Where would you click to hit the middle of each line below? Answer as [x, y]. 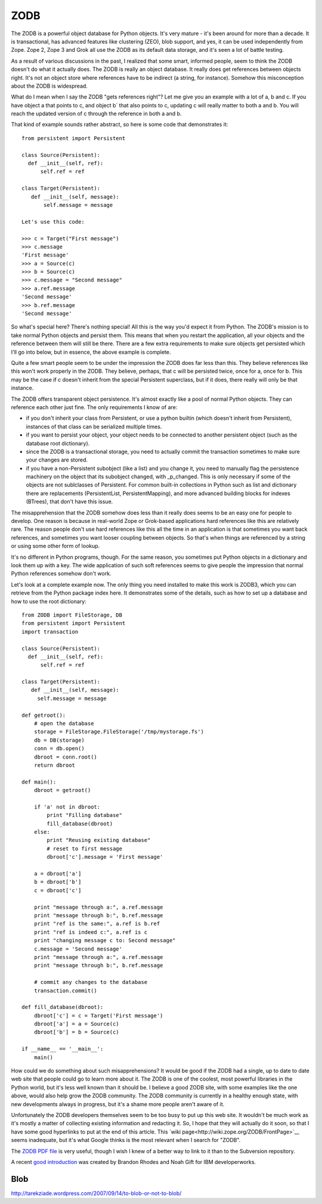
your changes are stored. [57, 460]
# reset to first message [84, 849]
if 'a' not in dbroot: [67, 807]
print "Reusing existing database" [99, 840]
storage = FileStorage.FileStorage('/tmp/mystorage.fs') [119, 732]
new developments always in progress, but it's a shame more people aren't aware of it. [118, 1104]
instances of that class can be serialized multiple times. [94, 426]
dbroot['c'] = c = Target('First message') [98, 1016]
